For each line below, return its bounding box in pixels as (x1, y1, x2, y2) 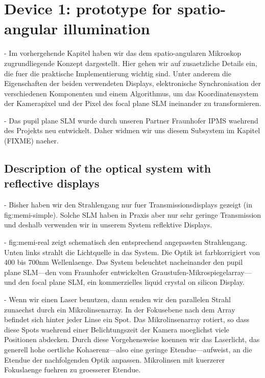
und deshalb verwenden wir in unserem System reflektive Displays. (4, 219, 212, 230)
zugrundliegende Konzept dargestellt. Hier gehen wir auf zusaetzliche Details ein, (4, 57, 257, 68)
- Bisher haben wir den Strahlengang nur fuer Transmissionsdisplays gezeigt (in (4, 199, 252, 210)
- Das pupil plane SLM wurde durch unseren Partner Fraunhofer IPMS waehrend (4, 115, 258, 125)
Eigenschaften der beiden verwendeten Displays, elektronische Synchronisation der (4, 78, 261, 89)
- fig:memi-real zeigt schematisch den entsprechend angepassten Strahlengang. (4, 237, 248, 247)
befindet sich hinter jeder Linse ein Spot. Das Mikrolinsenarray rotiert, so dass (4, 314, 250, 325)
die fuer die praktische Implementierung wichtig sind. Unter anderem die (4, 68, 231, 78)
